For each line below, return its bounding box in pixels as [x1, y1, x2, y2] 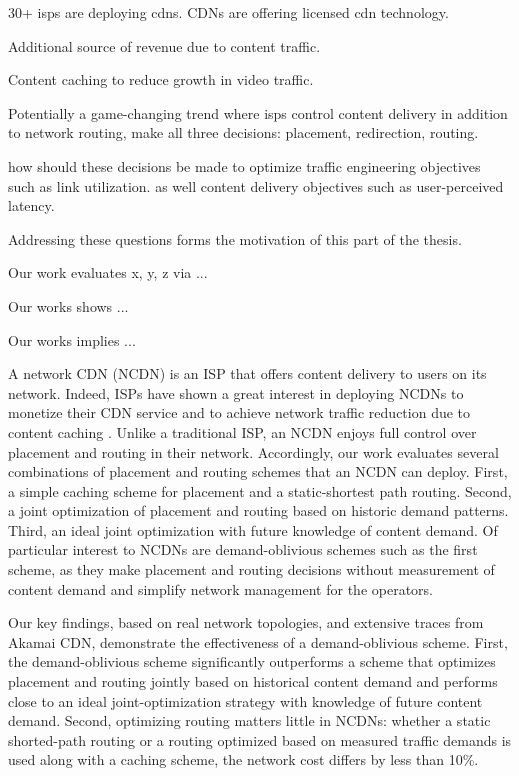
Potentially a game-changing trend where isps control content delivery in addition [8, 102, 508, 123]
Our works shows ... [8, 295, 129, 316]
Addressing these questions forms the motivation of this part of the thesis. [8, 228, 462, 249]
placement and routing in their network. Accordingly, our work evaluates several [8, 441, 499, 462]
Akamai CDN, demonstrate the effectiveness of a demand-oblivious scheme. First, [8, 631, 508, 652]
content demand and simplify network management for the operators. [8, 578, 433, 599]
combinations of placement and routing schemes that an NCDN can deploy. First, [8, 461, 508, 482]
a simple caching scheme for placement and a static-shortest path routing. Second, [8, 480, 512, 501]
